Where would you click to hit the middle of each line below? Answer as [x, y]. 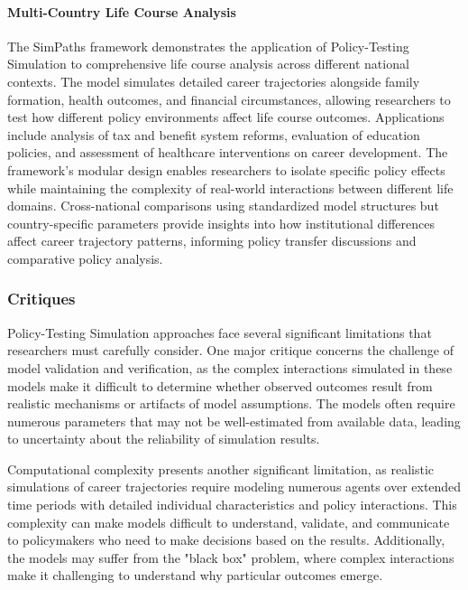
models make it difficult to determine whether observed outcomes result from [220, 385]
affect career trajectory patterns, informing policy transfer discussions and [212, 241]
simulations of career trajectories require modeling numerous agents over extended [234, 487]
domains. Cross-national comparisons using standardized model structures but [223, 206]
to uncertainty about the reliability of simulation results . [164, 439]
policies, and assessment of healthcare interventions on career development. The [228, 152]
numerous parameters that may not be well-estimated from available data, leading [234, 421]
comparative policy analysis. [85, 258]
